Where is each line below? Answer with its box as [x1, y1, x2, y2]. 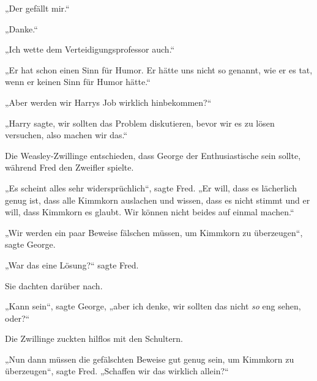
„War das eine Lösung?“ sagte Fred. [5, 258, 139, 271]
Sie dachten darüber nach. [5, 279, 103, 292]
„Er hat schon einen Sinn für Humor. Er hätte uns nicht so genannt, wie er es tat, [5, 63, 313, 76]
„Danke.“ [5, 22, 38, 35]
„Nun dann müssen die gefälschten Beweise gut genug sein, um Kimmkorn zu [5, 352, 294, 365]
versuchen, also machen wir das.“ [5, 128, 128, 141]
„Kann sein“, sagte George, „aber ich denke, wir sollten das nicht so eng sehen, [5, 300, 301, 313]
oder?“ [5, 311, 30, 324]
